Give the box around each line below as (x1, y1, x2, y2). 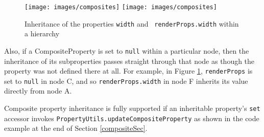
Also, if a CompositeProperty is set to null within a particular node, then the (4, 45, 249, 56)
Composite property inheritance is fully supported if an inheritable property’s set (4, 103, 260, 113)
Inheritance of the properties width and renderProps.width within (25, 18, 239, 29)
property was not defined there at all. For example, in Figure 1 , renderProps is (4, 65, 253, 76)
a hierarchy (25, 28, 60, 39)
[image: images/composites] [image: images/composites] (25, 4, 217, 11)
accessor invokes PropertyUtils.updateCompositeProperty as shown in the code (4, 112, 259, 123)
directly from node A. (4, 85, 72, 96)
